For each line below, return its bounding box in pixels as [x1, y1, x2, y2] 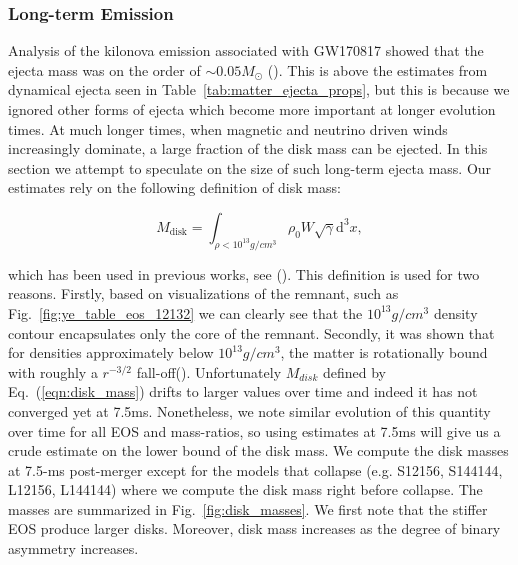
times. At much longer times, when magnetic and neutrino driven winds [8, 118, 448, 139]
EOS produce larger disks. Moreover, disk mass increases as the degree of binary [8, 518, 501, 539]
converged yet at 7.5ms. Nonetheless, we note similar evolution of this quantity [8, 400, 491, 421]
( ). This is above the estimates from [267, 59, 488, 80]
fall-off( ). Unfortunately [136, 361, 282, 382]
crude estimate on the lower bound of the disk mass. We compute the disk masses [8, 440, 509, 461]
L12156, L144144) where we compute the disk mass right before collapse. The [8, 479, 483, 500]
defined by [322, 361, 386, 382]
